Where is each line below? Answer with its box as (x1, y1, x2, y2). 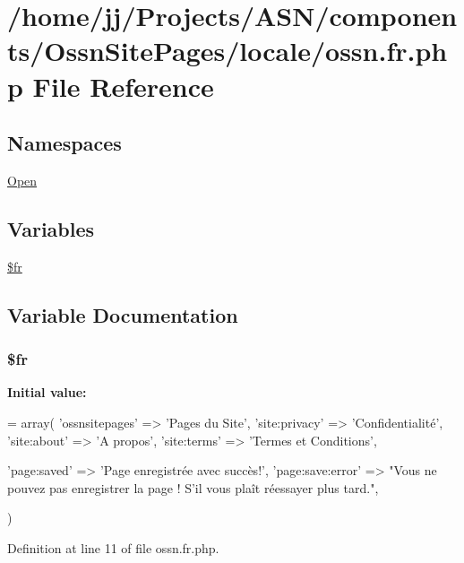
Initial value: (7, 383, 87, 402)
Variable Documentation (7, 300, 238, 328)
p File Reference (7, 67, 214, 104)
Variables (7, 214, 95, 242)
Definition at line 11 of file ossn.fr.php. (7, 538, 219, 557)
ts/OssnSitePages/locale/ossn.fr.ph (7, 32, 448, 69)
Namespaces (7, 129, 122, 157)
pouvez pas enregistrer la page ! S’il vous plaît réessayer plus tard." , (7, 478, 379, 497)
